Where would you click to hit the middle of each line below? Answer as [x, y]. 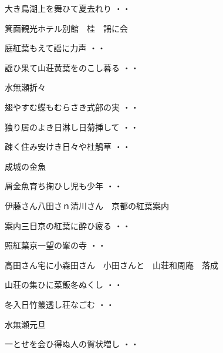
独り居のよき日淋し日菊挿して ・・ [72, 127]
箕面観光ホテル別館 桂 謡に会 [66, 28]
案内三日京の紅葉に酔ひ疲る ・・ [68, 225]
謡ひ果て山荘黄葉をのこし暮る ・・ [72, 67]
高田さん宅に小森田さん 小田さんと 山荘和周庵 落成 [112, 265]
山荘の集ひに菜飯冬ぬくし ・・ [64, 285]
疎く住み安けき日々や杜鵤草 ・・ [68, 147]
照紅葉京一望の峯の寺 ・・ [55, 245]
